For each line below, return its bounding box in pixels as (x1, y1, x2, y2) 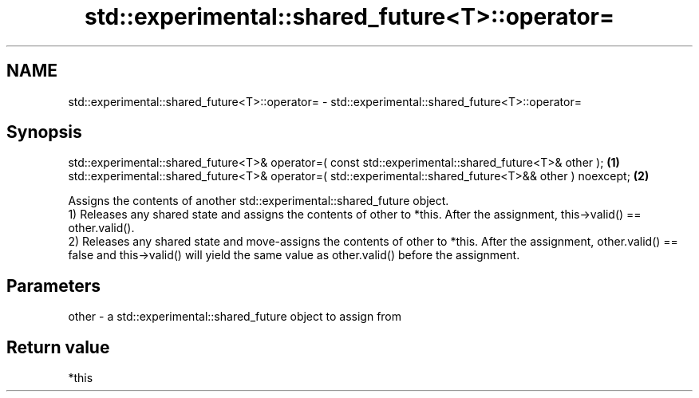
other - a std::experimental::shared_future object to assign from (68, 309, 402, 324)
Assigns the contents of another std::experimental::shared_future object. (68, 194, 449, 208)
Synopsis (6, 122, 82, 143)
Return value (6, 337, 110, 357)
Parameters (6, 275, 101, 296)
